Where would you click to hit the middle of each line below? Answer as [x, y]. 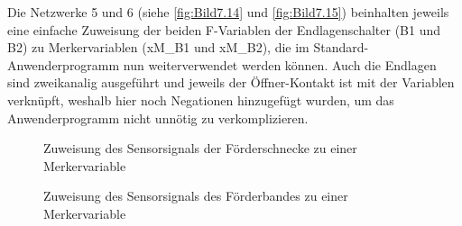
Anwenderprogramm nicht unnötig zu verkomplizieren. [158, 118]
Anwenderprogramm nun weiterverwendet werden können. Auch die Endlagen [222, 64]
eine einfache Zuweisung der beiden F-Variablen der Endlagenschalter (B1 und [224, 29]
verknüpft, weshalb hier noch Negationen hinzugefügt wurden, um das [201, 99]
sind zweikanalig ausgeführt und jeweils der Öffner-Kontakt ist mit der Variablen [231, 82]
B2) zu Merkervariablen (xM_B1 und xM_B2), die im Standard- [188, 47]
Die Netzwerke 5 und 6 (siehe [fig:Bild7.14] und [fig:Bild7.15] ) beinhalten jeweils [228, 12]
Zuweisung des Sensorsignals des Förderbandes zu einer [196, 196]
